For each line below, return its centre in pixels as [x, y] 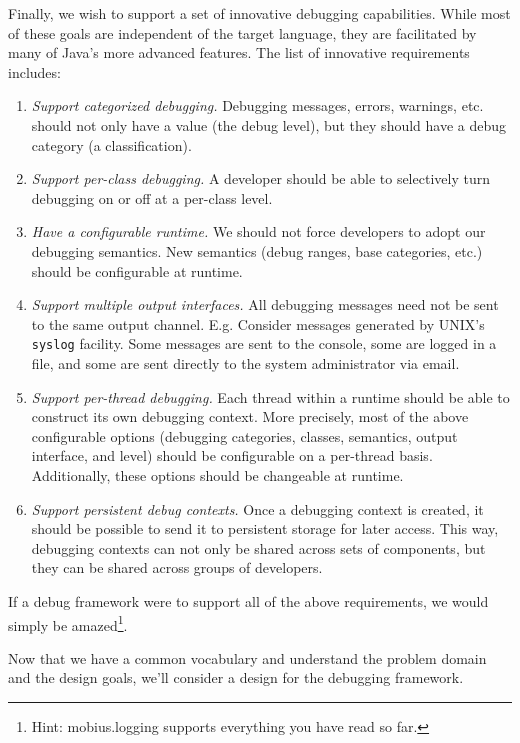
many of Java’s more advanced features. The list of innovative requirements [239, 52]
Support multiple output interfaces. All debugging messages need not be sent [265, 304]
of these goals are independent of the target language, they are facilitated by [242, 32]
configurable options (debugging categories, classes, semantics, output [244, 435]
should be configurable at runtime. [137, 270]
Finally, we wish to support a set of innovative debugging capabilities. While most [259, 13]
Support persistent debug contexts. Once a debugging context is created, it [257, 508]
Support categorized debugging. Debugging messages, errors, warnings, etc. [257, 105]
